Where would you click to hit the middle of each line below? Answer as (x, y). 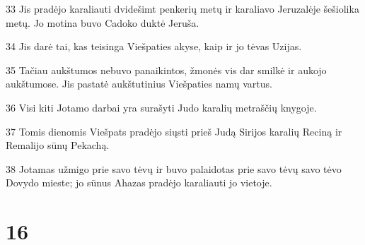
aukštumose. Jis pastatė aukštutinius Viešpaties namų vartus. (139, 84)
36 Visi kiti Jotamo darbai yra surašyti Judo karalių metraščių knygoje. (161, 107)
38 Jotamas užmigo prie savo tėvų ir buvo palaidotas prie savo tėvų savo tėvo (174, 168)
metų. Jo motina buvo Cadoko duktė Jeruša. (103, 22)
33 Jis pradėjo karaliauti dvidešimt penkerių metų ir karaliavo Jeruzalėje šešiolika (182, 8)
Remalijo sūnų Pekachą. (58, 145)
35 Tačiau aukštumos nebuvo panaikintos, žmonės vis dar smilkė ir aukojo (166, 70)
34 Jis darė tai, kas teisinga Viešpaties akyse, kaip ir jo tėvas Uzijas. (154, 46)
